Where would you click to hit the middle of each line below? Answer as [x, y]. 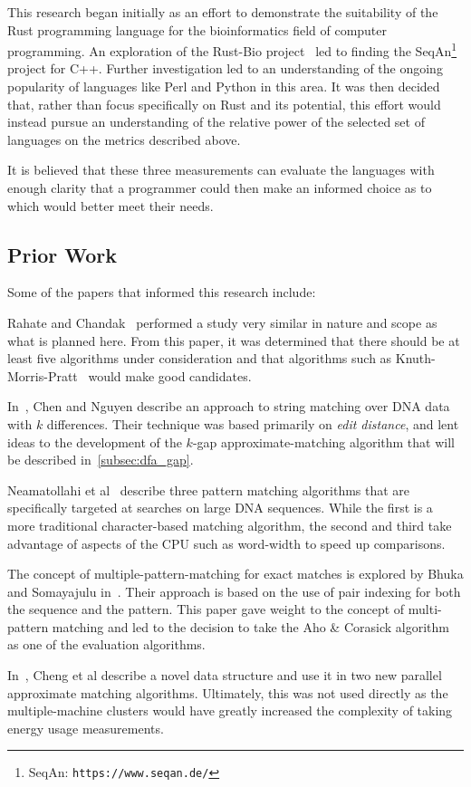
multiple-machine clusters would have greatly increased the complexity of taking [230, 710]
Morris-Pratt [43, 375]
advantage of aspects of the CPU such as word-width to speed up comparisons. [226, 543]
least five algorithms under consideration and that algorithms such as [200, 358]
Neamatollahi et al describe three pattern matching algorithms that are [209, 489]
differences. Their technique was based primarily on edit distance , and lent [253, 423]
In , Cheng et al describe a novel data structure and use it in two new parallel [225, 675]
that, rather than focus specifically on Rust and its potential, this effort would [224, 104]
